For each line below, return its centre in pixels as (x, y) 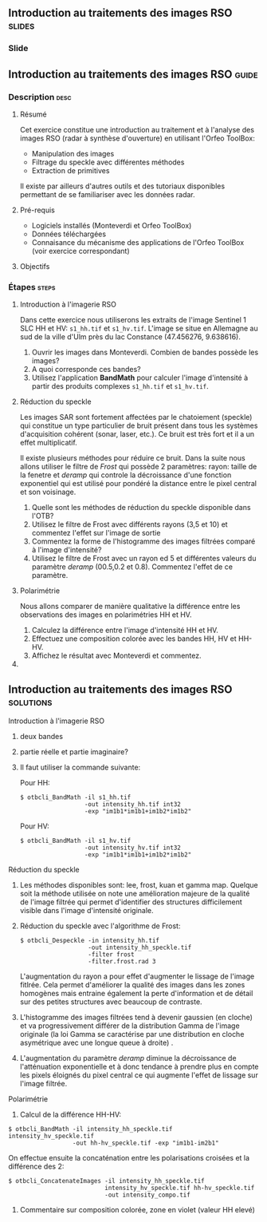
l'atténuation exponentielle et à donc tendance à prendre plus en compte (139, 1067)
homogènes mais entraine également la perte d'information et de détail (136, 994)
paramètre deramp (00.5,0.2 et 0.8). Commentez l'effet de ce (132, 567)
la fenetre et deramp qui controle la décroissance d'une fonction (126, 475)
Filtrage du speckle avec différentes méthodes (108, 162)
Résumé (33, 114)
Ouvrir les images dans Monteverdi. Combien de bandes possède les (145, 352)
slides (22, 26)
